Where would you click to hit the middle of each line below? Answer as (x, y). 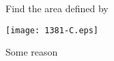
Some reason (32, 52)
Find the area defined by (57, 8)
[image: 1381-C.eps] (52, 30)
